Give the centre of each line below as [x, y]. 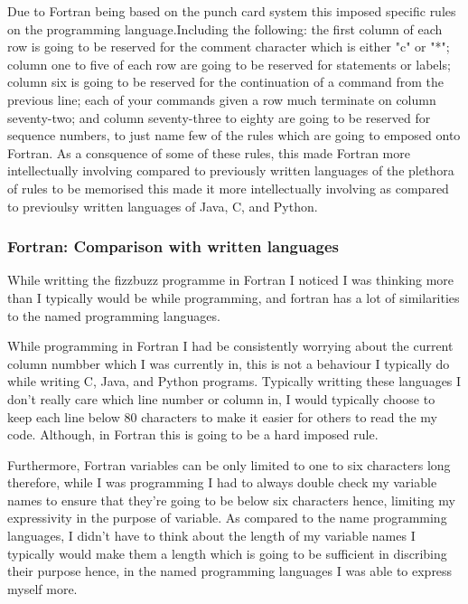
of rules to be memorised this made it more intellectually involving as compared [228, 188]
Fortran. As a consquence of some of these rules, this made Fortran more [209, 152]
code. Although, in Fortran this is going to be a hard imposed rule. [193, 434]
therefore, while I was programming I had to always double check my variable [222, 482]
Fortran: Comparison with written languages [173, 246]
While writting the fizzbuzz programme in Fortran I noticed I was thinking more [231, 280]
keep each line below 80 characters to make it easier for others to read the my [222, 416]
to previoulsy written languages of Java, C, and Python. [163, 206]
